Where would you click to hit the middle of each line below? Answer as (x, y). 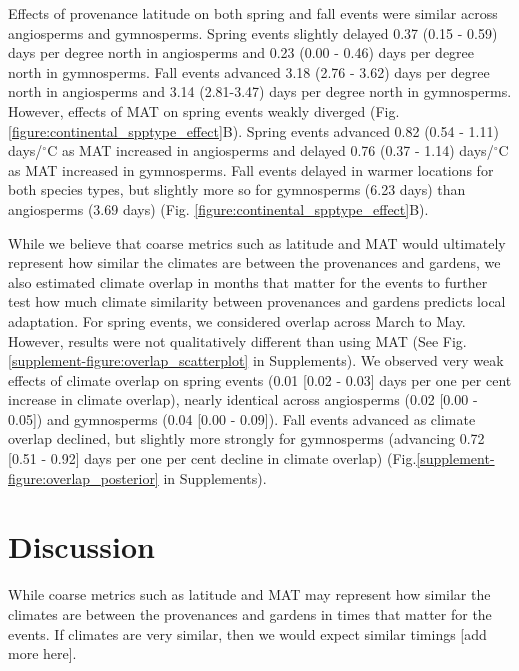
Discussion (81, 546)
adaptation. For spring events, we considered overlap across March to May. (237, 320)
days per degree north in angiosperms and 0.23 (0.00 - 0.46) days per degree (241, 52)
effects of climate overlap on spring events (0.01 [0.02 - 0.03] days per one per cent (260, 379)
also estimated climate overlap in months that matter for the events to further (248, 281)
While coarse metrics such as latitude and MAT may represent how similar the (249, 594)
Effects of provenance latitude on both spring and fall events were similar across (253, 13)
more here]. (42, 653)
